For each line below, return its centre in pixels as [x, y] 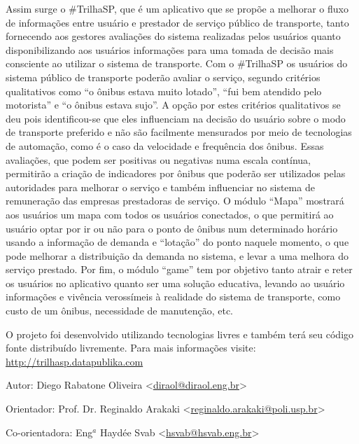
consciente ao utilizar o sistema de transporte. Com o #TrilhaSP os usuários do [177, 63]
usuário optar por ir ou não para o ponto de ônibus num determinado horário [172, 228]
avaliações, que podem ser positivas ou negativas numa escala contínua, [159, 159]
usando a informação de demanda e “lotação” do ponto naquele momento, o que [177, 242]
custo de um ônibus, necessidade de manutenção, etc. [119, 311]
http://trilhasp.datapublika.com [75, 361]
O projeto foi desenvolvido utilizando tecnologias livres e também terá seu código [180, 334]
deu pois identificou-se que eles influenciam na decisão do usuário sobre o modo [176, 118]
